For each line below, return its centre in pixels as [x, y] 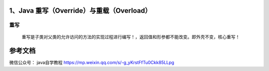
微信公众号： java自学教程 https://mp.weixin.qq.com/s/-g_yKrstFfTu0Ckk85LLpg [92, 63]
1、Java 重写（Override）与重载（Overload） [80, 11]
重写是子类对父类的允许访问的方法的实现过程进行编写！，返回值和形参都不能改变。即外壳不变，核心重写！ [131, 36]
